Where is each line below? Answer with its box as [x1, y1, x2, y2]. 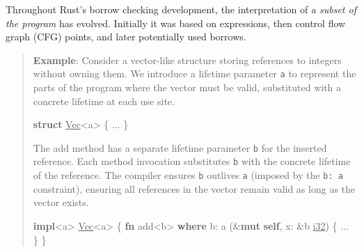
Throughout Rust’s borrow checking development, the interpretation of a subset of [6, 2, 356, 16]
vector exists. [33, 195, 89, 210]
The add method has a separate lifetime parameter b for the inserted [33, 140, 327, 155]
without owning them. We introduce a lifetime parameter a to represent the [33, 66, 356, 81]
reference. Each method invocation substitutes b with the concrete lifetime [33, 154, 351, 168]
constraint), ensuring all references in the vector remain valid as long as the [33, 181, 356, 196]
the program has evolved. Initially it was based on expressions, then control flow [6, 15, 346, 30]
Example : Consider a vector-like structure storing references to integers [33, 52, 342, 67]
